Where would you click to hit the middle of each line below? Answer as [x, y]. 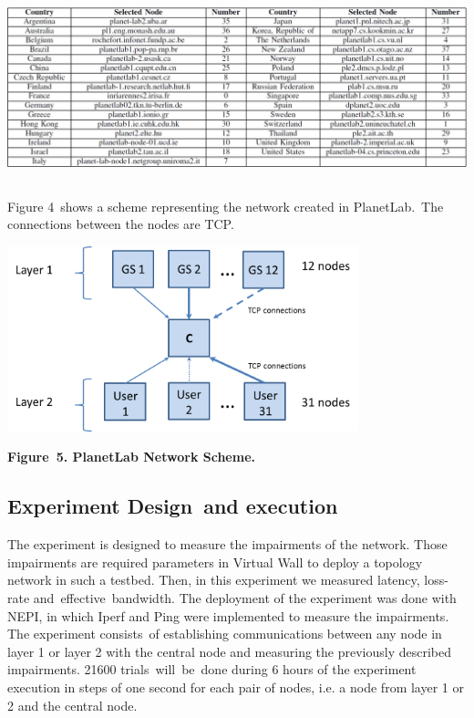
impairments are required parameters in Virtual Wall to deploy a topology [215, 562]
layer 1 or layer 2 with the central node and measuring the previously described [230, 651]
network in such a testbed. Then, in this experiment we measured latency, [214, 580]
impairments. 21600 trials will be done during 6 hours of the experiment [212, 669]
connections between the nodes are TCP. [121, 224]
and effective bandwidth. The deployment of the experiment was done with [245, 598]
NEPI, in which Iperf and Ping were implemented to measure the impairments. [228, 615]
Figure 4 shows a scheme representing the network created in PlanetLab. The [226, 206]
